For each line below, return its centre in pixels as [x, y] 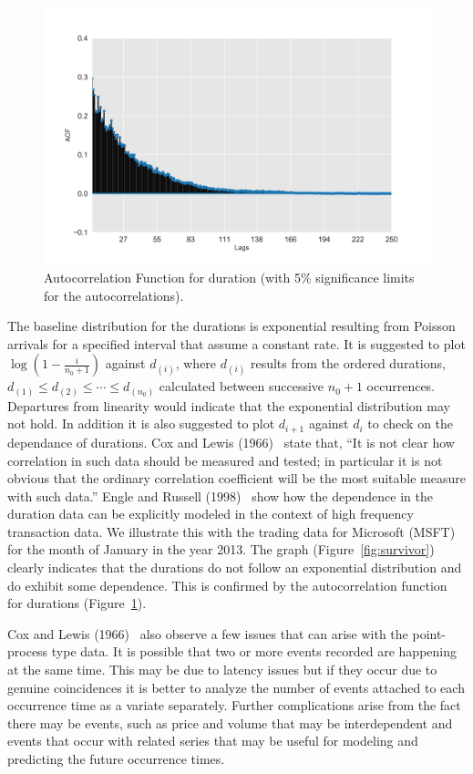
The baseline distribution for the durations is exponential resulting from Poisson [231, 326]
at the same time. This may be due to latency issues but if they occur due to [222, 670]
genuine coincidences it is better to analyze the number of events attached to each [236, 687]
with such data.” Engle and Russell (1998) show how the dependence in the [220, 495]
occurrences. [401, 386]
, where [196, 363]
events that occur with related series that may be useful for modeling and [213, 741]
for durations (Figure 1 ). [77, 603]
